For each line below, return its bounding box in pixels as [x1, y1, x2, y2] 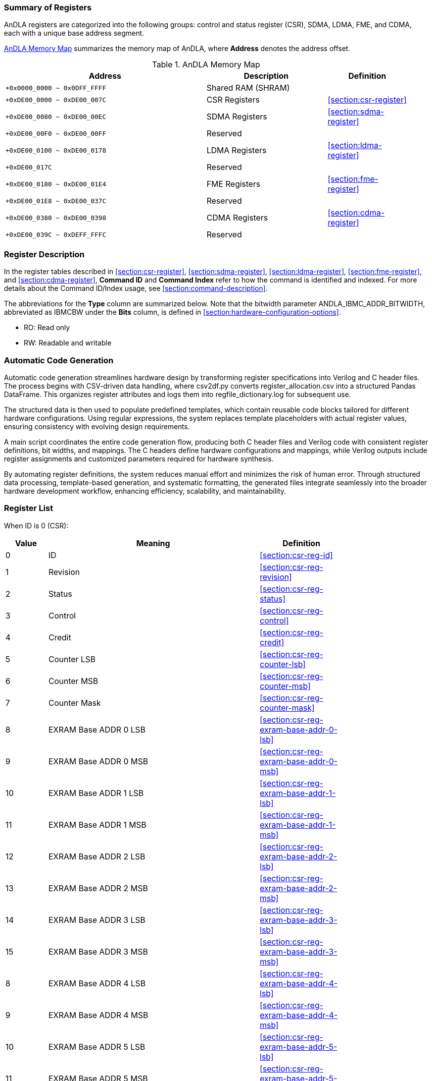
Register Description [4, 249, 85, 259]
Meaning [136, 538, 170, 548]
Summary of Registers [4, 2, 92, 12]
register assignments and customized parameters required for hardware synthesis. [4, 454, 274, 463]
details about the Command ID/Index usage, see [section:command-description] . [4, 284, 268, 293]
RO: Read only [24, 323, 70, 332]
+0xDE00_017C [5, 163, 52, 171]
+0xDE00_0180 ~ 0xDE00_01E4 [5, 180, 106, 188]
